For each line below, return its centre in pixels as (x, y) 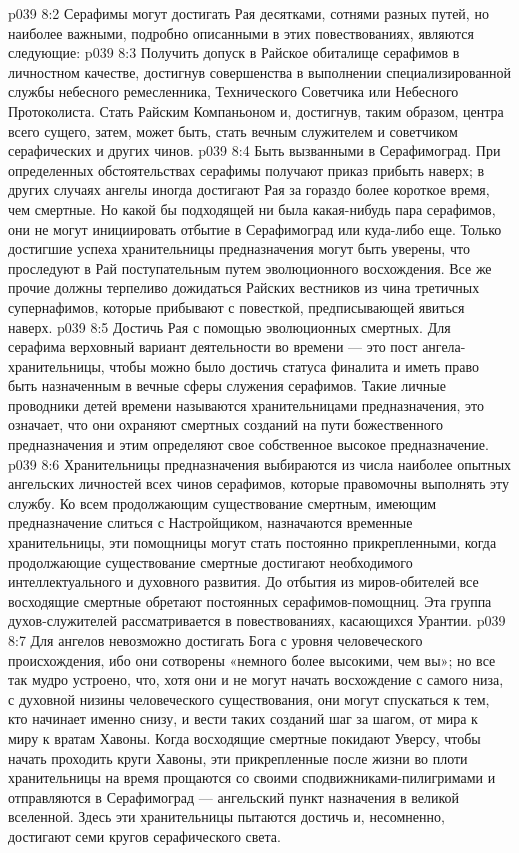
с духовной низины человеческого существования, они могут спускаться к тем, (249, 698)
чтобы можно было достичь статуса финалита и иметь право (294, 365)
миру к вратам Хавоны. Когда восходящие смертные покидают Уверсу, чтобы (244, 737)
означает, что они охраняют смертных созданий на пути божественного (226, 424)
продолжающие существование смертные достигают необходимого (210, 561)
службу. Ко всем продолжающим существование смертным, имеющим (222, 502)
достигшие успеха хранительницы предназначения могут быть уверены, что (239, 248)
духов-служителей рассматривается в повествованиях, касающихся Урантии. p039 (257, 620)
